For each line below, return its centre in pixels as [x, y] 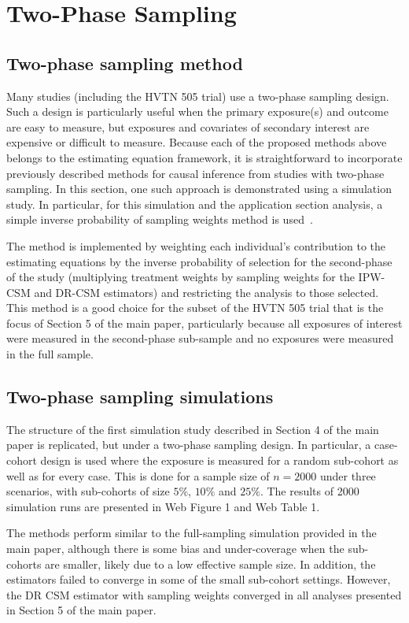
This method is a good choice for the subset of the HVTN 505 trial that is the [195, 308]
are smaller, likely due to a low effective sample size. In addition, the [210, 564]
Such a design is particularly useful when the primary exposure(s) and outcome [197, 111]
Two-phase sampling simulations [140, 397]
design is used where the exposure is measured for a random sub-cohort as [219, 460]
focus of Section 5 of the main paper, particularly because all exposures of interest [204, 323]
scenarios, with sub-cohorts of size [88, 491]
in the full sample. [50, 354]
